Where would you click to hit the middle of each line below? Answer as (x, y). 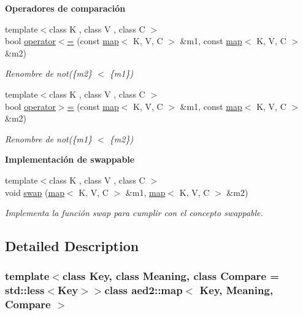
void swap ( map (35, 192)
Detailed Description (72, 246)
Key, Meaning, (236, 290)
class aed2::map (144, 290)
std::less (25, 290)
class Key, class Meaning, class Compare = (171, 276)
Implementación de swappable (70, 159)
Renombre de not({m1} (49, 138)
